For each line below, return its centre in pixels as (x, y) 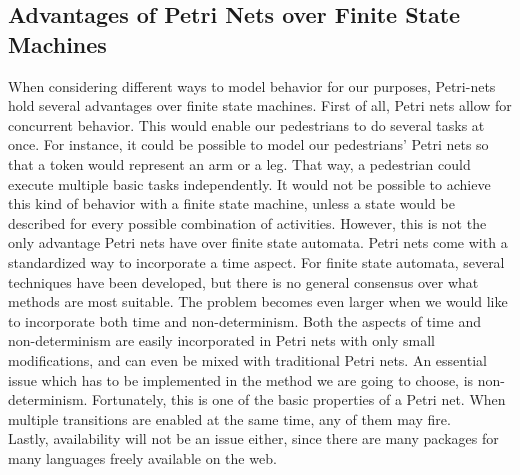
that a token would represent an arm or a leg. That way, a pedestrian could (239, 163)
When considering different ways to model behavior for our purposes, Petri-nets (252, 85)
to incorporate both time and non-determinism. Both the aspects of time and (245, 320)
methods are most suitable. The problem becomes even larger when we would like (258, 301)
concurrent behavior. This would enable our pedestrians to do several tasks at (246, 124)
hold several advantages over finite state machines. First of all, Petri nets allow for (260, 105)
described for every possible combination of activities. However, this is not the (247, 222)
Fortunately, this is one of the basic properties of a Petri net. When (299, 399)
